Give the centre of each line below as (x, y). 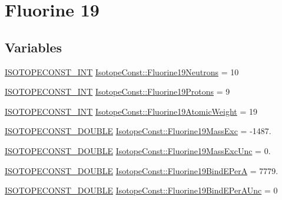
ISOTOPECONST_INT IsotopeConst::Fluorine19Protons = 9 (117, 91)
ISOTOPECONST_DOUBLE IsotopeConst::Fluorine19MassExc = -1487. (138, 131)
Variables (34, 47)
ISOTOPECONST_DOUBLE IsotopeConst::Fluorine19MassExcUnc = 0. (138, 150)
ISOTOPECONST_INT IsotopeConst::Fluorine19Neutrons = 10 (122, 71)
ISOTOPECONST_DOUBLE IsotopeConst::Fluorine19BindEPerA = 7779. (142, 170)
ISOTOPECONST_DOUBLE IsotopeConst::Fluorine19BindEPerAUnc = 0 (141, 190)
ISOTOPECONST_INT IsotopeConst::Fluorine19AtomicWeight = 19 (131, 111)
